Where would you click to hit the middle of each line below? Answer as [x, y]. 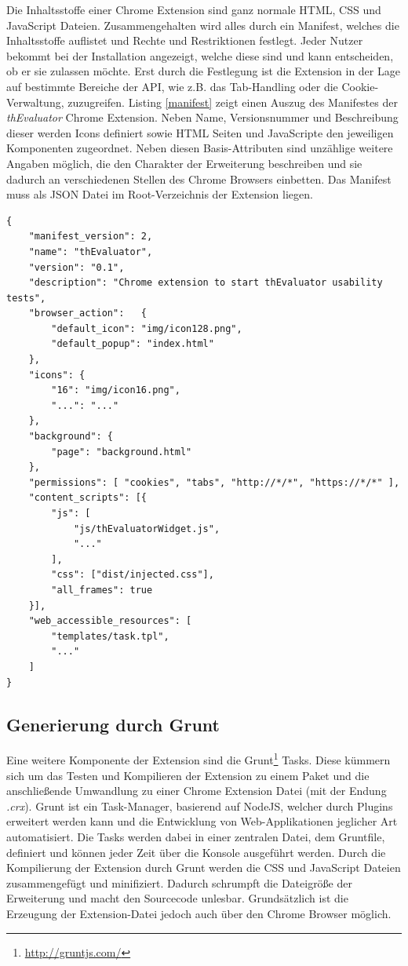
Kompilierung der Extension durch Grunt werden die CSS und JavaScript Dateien [204, 868]
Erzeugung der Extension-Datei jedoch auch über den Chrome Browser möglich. [199, 913]
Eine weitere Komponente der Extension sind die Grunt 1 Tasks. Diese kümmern [199, 758]
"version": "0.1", [76, 267]
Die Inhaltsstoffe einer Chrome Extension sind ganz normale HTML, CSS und [194, 9]
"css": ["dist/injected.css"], [133, 575]
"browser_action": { [87, 313]
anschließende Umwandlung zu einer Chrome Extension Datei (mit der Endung [197, 791]
